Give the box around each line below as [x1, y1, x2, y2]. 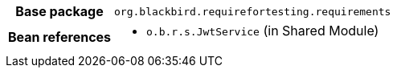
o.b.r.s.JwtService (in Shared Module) [146, 23, 379, 39]
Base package [15, 3, 104, 19]
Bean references [8, 29, 112, 45]
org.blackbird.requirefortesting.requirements [114, 5, 391, 18]
